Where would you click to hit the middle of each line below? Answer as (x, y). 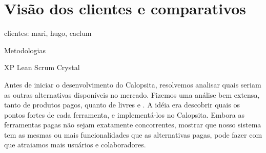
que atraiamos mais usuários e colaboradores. (75, 145)
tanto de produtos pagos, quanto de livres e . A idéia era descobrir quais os (122, 105)
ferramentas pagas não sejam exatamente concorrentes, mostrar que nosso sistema (133, 125)
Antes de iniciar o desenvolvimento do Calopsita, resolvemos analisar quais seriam (133, 84)
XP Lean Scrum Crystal (42, 67)
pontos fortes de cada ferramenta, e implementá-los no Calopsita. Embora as (124, 114)
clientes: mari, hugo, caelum (48, 33)
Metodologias (25, 50)
